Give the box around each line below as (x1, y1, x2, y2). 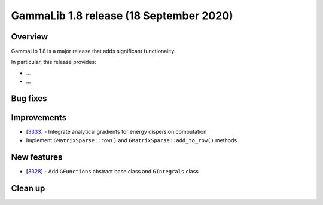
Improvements (11, 112, 67, 123)
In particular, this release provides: (11, 59, 96, 66)
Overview (11, 32, 48, 42)
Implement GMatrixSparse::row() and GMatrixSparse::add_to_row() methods (26, 136, 237, 143)
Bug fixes (11, 93, 47, 104)
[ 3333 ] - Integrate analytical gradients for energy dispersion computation (26, 128, 207, 136)
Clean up (11, 183, 45, 194)
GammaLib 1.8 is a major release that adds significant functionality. (11, 48, 176, 55)
